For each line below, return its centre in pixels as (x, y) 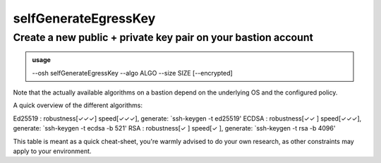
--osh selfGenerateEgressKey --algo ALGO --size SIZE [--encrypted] (132, 73)
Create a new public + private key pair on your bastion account (163, 37)
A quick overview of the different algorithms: (78, 105)
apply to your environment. (52, 151)
